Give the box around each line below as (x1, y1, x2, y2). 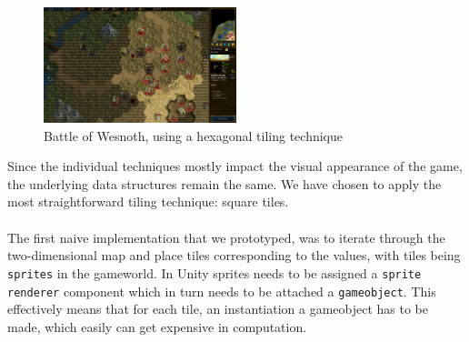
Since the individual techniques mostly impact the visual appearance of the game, (7, 156, 463, 176)
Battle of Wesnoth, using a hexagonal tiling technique (44, 126, 343, 145)
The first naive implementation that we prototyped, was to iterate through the (7, 227, 445, 246)
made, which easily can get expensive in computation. (7, 317, 307, 336)
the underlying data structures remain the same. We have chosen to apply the (7, 174, 442, 193)
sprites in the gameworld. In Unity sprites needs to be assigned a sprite (7, 263, 422, 282)
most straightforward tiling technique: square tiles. (7, 192, 289, 211)
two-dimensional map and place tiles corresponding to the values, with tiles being (7, 246, 461, 265)
